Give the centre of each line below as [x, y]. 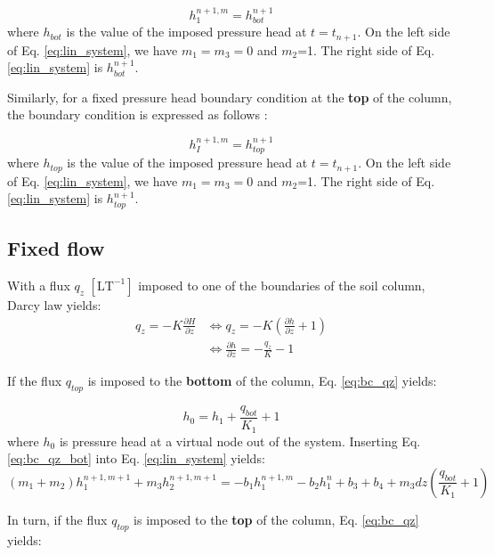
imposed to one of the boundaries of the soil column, [282, 285]
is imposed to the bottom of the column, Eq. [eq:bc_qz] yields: [262, 381]
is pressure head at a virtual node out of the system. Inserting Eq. [240, 441]
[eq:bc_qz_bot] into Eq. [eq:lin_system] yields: [136, 458]
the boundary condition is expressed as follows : [138, 114]
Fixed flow [56, 248]
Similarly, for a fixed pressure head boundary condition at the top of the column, [230, 97]
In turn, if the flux [57, 519]
